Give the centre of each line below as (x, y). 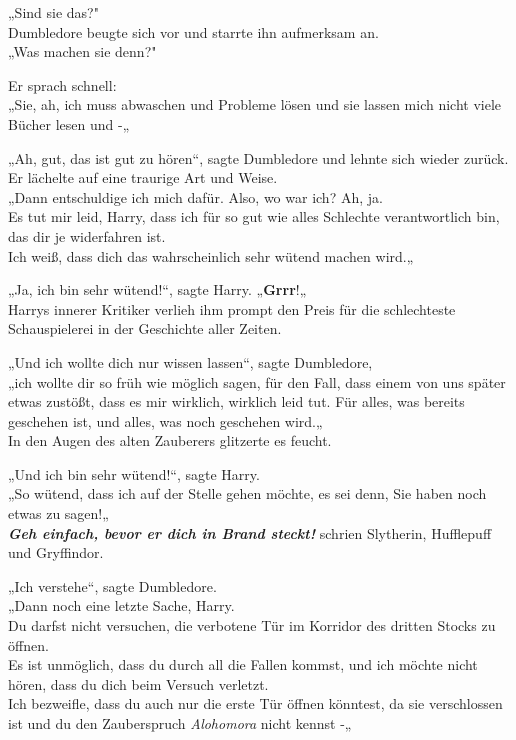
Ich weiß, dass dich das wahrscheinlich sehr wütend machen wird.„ (211, 255)
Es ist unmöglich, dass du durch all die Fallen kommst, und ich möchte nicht (243, 664)
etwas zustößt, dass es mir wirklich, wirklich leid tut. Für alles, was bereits (236, 401)
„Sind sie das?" (53, 12)
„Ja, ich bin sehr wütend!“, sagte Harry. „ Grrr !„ (157, 289)
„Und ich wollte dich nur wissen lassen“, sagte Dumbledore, (190, 361)
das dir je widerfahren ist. (87, 235)
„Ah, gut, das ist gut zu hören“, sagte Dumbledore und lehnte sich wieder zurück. (258, 157)
